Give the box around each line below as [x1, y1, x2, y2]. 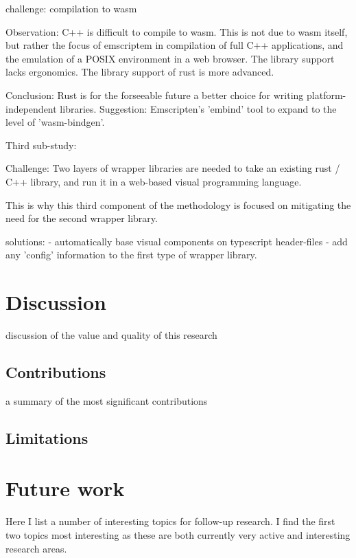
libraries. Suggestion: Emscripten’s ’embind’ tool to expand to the [60, 101, 337, 115]
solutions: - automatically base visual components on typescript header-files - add [5, 234, 348, 248]
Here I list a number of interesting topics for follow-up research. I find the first [5, 514, 335, 528]
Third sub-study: [5, 137, 77, 152]
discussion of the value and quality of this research [5, 328, 217, 342]
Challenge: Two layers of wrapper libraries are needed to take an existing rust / [5, 161, 340, 175]
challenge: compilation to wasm [5, 1, 137, 15]
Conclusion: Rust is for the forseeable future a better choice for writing [5, 87, 304, 102]
